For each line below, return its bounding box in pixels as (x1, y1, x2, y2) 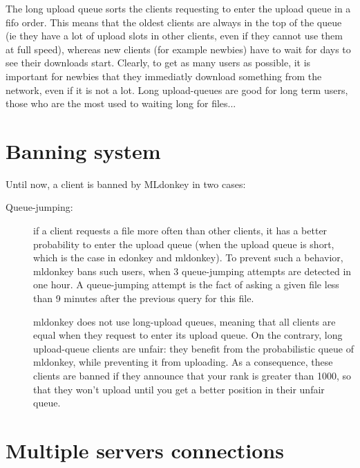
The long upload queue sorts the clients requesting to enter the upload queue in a (6, 1, 351, 15)
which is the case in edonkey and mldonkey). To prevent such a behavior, (33, 250, 343, 265)
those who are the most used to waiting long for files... (6, 96, 236, 111)
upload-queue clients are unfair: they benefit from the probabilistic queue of (33, 341, 354, 355)
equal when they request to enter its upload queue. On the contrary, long (33, 328, 343, 342)
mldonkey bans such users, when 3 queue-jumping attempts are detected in (33, 263, 352, 278)
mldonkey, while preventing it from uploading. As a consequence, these (33, 355, 333, 369)
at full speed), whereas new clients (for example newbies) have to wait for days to (6, 41, 351, 56)
